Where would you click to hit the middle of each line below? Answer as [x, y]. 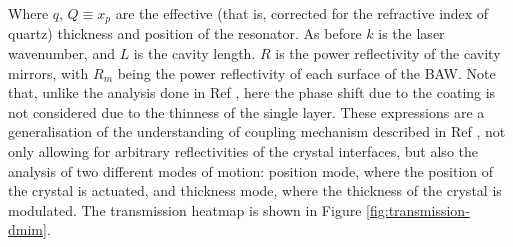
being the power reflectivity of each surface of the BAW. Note [306, 72]
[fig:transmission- [418, 209]
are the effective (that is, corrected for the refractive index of [302, 13]
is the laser [411, 33]
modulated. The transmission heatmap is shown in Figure [185, 209]
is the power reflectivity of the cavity [388, 53]
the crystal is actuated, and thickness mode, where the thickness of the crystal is [255, 190]
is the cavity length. [194, 53]
